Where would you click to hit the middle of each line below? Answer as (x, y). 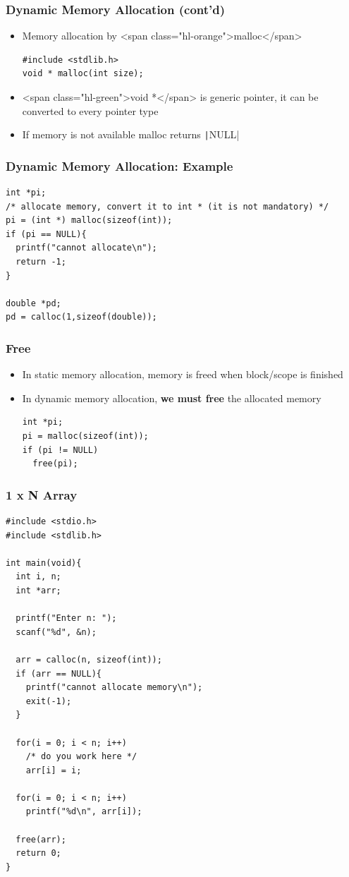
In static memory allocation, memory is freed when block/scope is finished (183, 374)
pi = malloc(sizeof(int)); (85, 436)
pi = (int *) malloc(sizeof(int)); (89, 220)
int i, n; (38, 577)
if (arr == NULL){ (59, 673)
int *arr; (38, 590)
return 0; (38, 853)
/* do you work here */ (81, 757)
